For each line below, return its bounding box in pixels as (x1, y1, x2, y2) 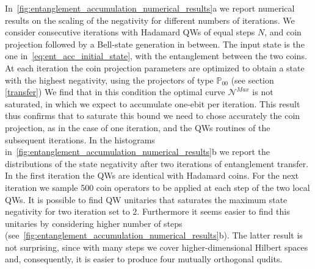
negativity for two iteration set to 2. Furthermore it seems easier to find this (5, 205, 290, 218)
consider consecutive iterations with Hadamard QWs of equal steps (5, 26, 255, 38)
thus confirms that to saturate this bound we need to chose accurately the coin (5, 109, 300, 122)
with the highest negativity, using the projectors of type (5, 73, 214, 86)
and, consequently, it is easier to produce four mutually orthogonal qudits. (5, 253, 283, 265)
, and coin (264, 26, 302, 38)
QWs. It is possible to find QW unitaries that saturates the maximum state (5, 193, 288, 206)
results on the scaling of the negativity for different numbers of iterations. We (5, 13, 295, 26)
